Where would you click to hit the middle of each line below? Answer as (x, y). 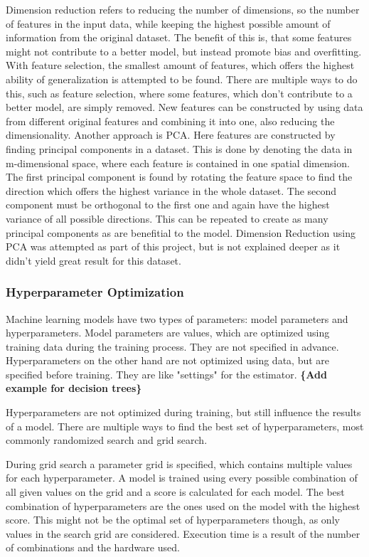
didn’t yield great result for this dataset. (93, 260)
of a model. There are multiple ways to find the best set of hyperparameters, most (185, 426)
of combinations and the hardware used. (93, 547)
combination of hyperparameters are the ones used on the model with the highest (183, 505)
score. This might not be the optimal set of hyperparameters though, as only (173, 520)
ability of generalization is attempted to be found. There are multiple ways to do (182, 79)
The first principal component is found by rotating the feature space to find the (179, 177)
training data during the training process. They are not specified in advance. (172, 346)
